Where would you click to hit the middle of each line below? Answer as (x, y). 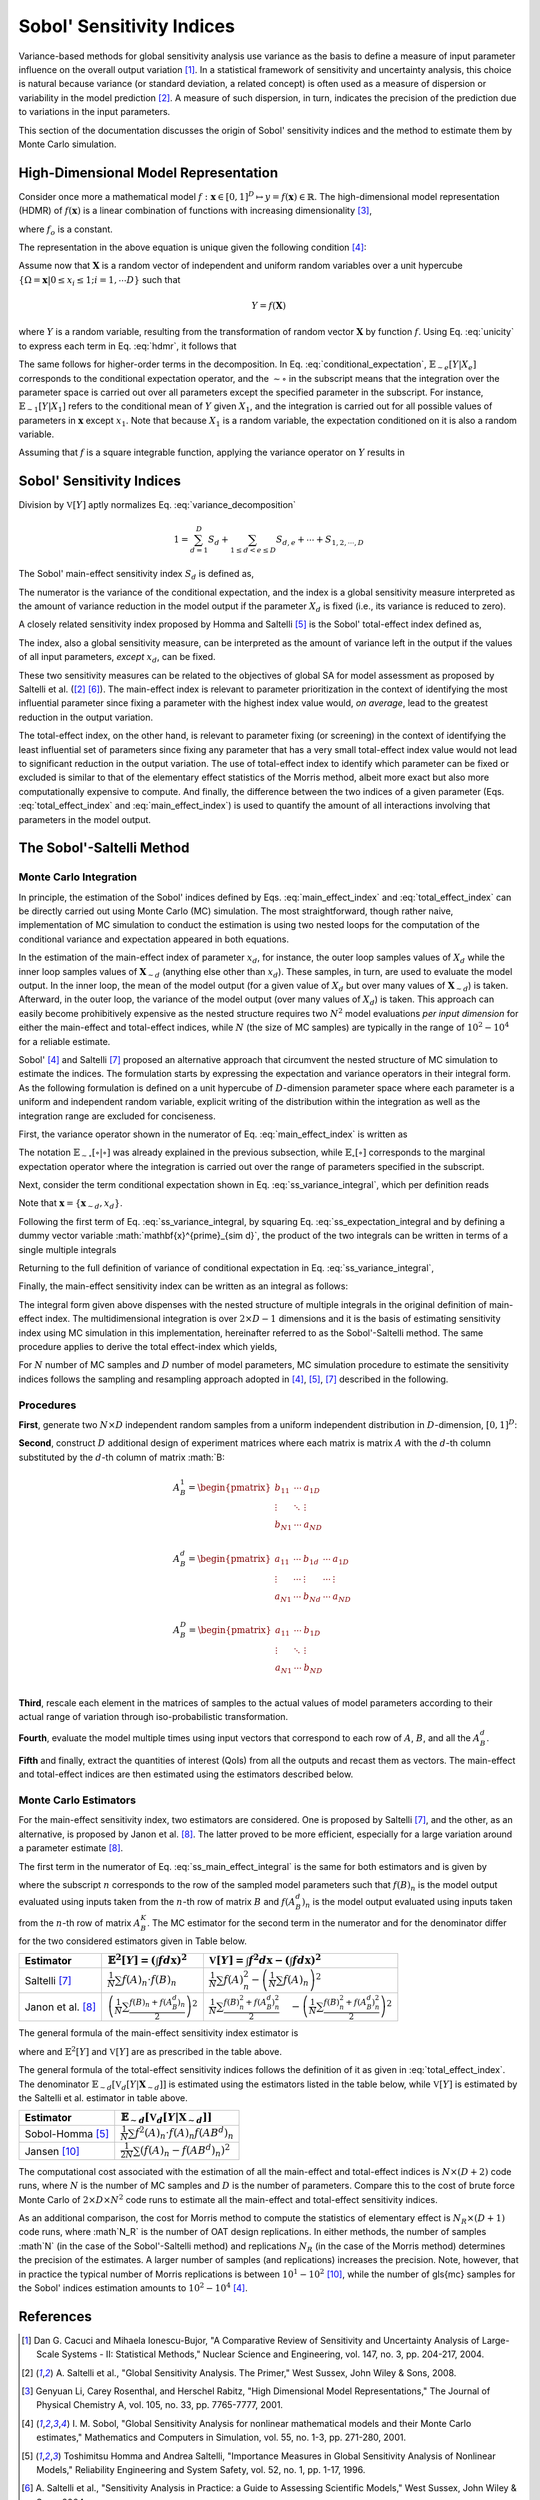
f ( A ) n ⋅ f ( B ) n (149, 1981)
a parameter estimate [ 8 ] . (71, 1848)
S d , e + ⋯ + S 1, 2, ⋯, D (320, 540)
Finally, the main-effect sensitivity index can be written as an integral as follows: (183, 1286)
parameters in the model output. (85, 819)
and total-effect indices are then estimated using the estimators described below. (186, 1774)
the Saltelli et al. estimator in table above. (103, 2097)
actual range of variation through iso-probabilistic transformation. (153, 1716)
